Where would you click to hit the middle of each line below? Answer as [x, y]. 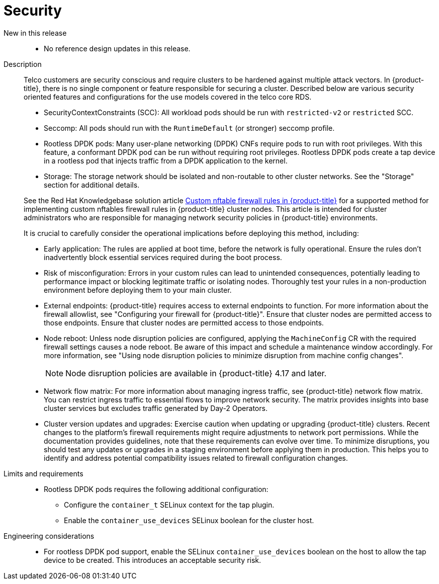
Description [23, 64]
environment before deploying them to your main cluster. [138, 290]
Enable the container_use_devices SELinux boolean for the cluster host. [189, 520]
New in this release [35, 33]
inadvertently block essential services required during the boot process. [163, 257]
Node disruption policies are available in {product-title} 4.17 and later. [196, 373]
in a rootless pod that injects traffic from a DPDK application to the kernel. [166, 160]
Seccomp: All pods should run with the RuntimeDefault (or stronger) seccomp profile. [189, 128]
